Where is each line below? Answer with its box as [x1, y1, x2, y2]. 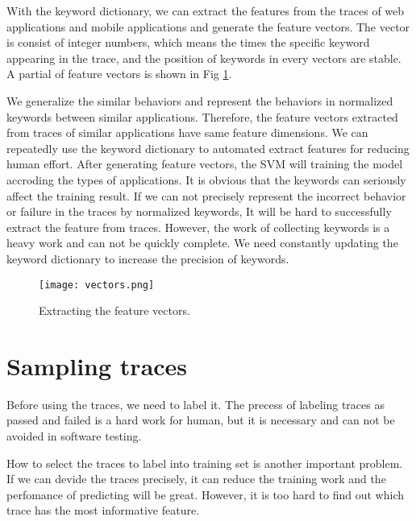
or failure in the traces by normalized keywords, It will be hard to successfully [6, 203, 392, 220]
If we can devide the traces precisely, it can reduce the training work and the [6, 470, 386, 487]
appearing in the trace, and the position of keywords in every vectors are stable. [6, 49, 401, 66]
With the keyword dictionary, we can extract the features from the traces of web [6, 2, 405, 19]
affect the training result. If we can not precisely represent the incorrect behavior [6, 187, 406, 204]
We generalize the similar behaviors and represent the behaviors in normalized [6, 92, 393, 109]
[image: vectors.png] [39, 279, 155, 291]
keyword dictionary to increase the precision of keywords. [6, 250, 289, 267]
